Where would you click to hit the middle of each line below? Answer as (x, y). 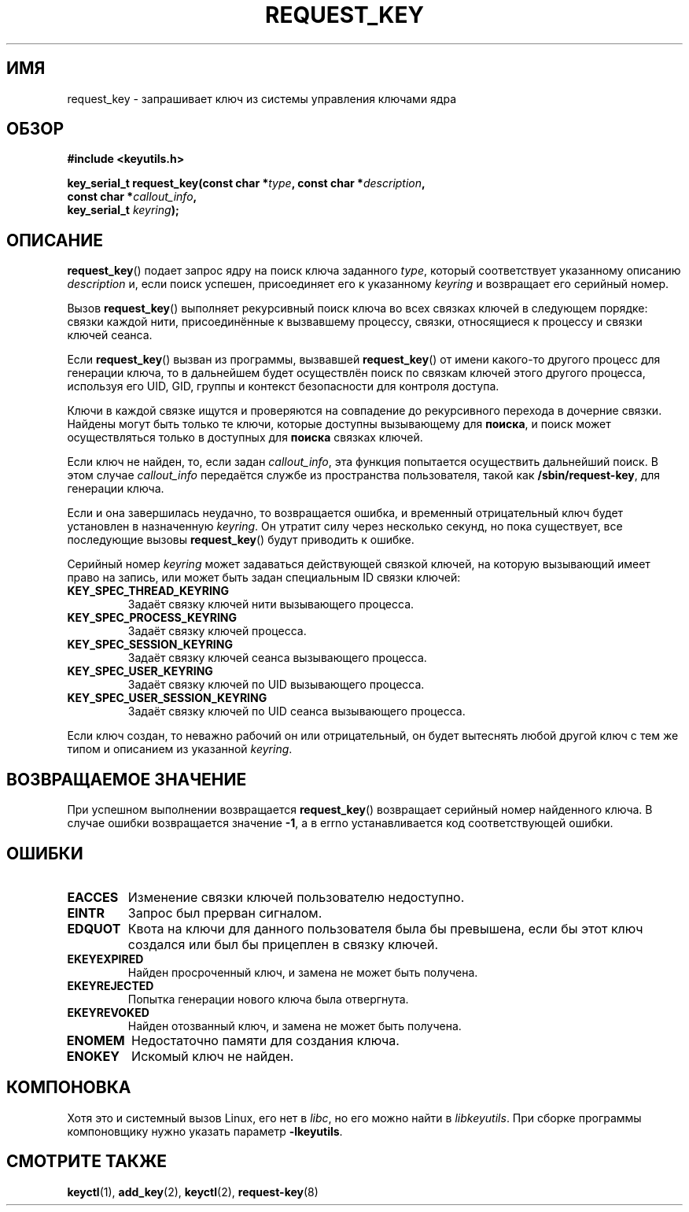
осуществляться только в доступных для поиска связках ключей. (245, 438)
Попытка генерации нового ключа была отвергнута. (268, 999)
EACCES (93, 897)
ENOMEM (96, 1040)
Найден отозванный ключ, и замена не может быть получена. (295, 1025)
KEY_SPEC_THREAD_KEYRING (148, 591)
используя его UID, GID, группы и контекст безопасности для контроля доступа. (283, 386)
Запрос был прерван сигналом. (225, 913)
